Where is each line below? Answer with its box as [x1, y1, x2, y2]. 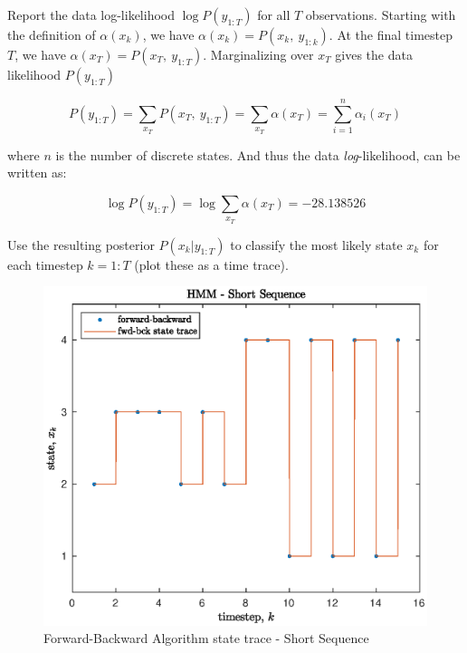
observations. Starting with [305, 5, 456, 24]
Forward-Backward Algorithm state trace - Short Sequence [43, 629, 369, 648]
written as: [7, 163, 67, 182]
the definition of [7, 25, 96, 43]
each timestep [7, 254, 83, 274]
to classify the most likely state [230, 235, 403, 254]
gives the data [335, 45, 413, 63]
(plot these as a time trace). [134, 254, 289, 274]
